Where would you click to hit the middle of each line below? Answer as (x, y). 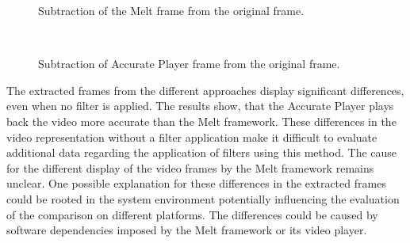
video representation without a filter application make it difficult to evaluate (192, 137)
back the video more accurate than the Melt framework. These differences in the (201, 121)
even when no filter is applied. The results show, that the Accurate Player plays (200, 106)
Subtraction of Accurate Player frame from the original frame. (189, 64)
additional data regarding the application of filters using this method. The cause (202, 152)
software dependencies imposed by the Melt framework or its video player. (187, 230)
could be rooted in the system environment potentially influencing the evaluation (203, 198)
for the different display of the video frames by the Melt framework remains (190, 167)
